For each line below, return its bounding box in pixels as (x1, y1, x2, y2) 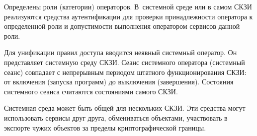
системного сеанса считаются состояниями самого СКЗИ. (4, 86, 178, 96)
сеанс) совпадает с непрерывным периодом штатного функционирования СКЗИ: (4, 67, 247, 77)
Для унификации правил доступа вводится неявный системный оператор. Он (4, 47, 237, 58)
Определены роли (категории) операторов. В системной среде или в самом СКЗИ (4, 1, 252, 11)
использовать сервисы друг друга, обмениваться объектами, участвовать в (4, 112, 228, 123)
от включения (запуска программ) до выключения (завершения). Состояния (4, 76, 234, 87)
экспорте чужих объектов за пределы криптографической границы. (4, 122, 206, 133)
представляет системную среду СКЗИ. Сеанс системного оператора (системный (4, 57, 245, 67)
